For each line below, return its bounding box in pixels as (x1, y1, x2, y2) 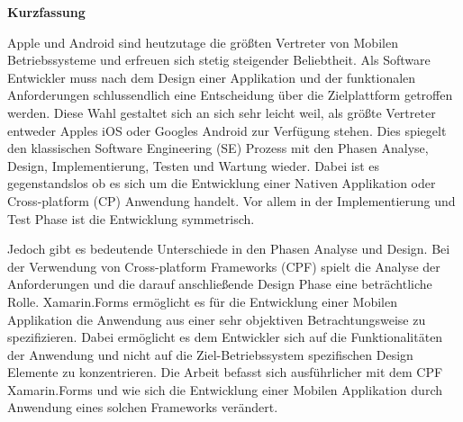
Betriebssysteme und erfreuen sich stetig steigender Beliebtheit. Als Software (7, 50, 431, 69)
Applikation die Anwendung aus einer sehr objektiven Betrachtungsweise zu (7, 310, 426, 328)
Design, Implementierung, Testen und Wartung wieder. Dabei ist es (7, 156, 380, 175)
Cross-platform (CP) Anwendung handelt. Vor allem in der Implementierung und (7, 191, 456, 210)
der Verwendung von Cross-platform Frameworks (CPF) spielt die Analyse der (7, 256, 440, 275)
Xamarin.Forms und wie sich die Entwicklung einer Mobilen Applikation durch (7, 380, 442, 399)
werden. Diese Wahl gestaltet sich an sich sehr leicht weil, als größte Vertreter (7, 103, 436, 121)
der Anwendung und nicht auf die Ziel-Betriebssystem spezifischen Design (7, 345, 413, 364)
